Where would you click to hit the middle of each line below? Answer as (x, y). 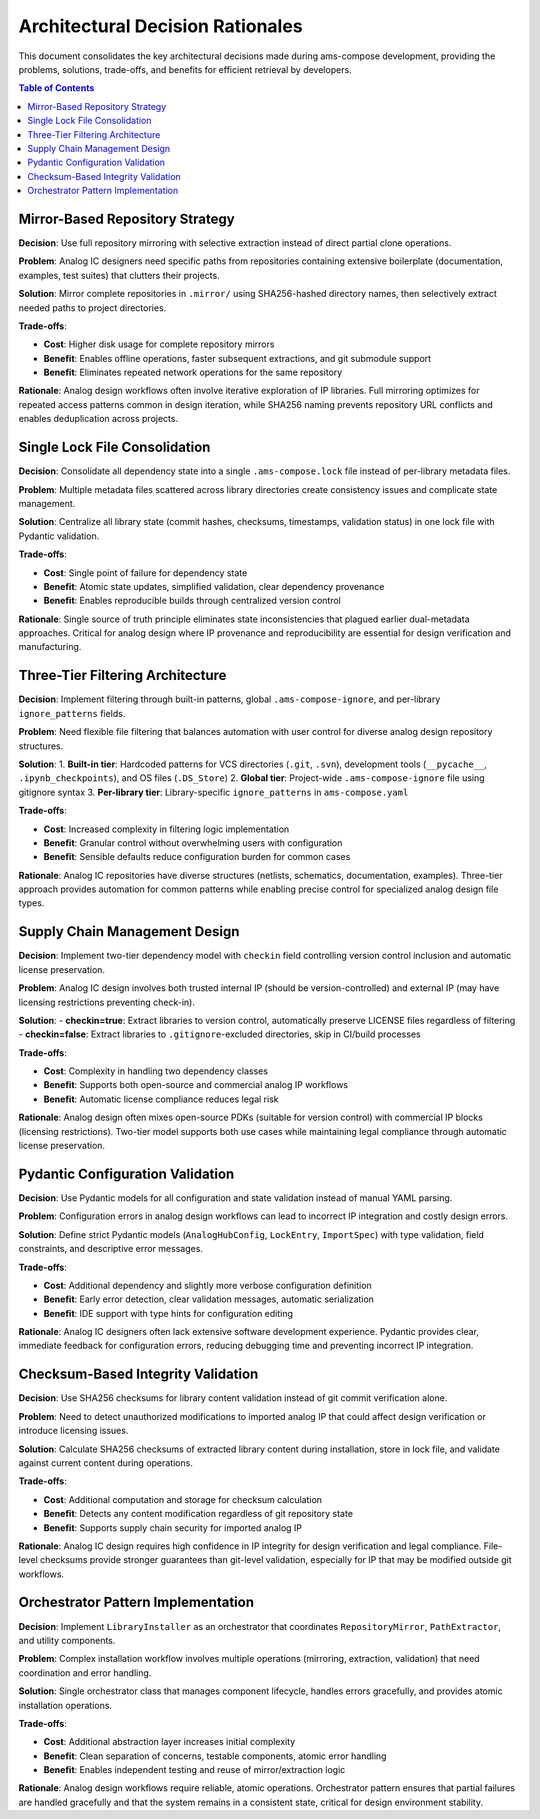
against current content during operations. (106, 1462)
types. (31, 903)
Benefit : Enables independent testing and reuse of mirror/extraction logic (194, 1770)
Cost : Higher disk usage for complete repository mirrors (159, 344)
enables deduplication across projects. (98, 419)
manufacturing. (50, 647)
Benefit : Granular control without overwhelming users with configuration (193, 842)
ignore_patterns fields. (72, 713)
